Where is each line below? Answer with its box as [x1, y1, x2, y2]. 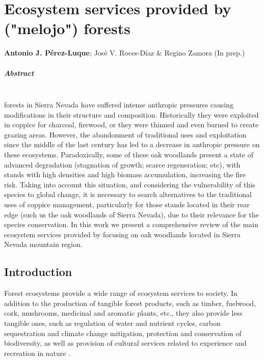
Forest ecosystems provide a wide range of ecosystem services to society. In [4, 288, 237, 298]
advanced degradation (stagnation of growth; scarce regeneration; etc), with [4, 159, 241, 170]
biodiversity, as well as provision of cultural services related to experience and [4, 338, 247, 348]
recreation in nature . [4, 347, 71, 358]
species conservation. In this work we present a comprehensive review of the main [4, 219, 258, 230]
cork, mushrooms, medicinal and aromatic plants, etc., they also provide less [4, 308, 243, 318]
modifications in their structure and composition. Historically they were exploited [4, 109, 259, 120]
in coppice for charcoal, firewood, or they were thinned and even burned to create [4, 119, 259, 130]
